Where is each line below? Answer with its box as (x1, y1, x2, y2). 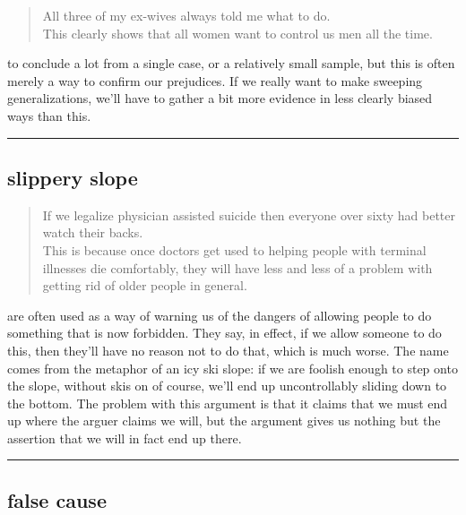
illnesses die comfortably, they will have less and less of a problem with (42, 258, 433, 277)
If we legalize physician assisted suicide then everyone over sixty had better (42, 205, 455, 224)
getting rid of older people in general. (42, 276, 247, 295)
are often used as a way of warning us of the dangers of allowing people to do (7, 305, 432, 324)
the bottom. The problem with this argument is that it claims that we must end (7, 393, 448, 412)
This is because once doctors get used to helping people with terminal (42, 240, 427, 259)
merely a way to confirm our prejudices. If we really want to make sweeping (7, 71, 423, 90)
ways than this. (7, 106, 91, 124)
